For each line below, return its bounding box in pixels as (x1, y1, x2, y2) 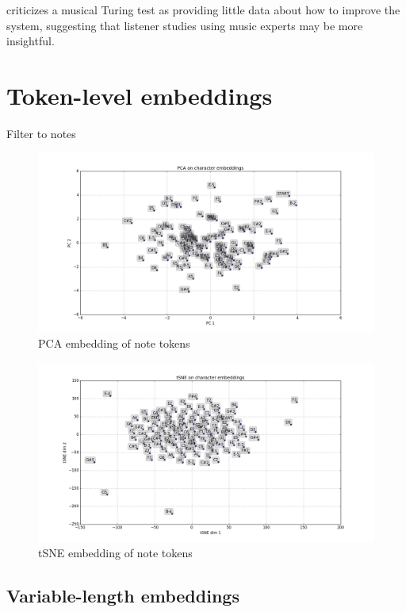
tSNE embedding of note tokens (38, 545, 193, 561)
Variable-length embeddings (6, 583, 239, 608)
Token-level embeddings (6, 79, 273, 111)
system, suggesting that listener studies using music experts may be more (6, 17, 363, 33)
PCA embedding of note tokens (38, 335, 190, 352)
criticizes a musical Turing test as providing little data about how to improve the (6, 2, 400, 17)
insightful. (6, 33, 55, 49)
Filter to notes (6, 125, 76, 141)
